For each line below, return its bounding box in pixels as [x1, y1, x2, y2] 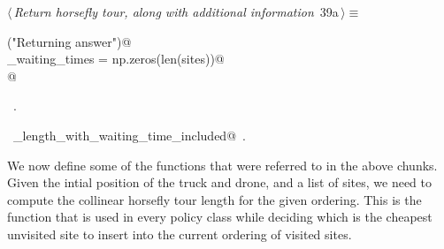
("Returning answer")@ [7, 32, 132, 50]
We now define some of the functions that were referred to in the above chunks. [7, 155, 438, 174]
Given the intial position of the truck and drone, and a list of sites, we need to [7, 173, 432, 192]
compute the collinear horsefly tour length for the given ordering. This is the [7, 190, 422, 208]
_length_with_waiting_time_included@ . [12, 125, 246, 144]
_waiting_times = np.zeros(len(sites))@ [7, 49, 225, 68]
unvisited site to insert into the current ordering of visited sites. [7, 224, 352, 243]
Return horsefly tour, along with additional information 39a [13, 3, 339, 20]
